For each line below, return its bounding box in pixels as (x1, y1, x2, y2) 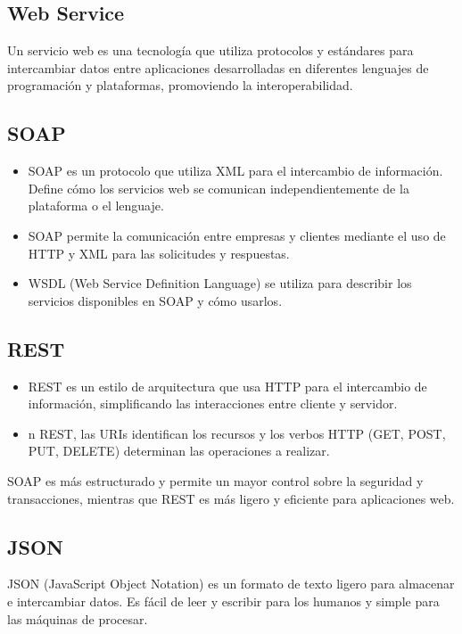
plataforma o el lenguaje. (28, 196, 164, 215)
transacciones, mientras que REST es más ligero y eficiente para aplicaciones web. (7, 489, 455, 507)
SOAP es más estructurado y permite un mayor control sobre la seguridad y (7, 471, 424, 490)
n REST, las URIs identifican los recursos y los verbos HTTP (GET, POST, (28, 424, 446, 442)
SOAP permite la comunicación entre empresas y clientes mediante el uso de (28, 226, 446, 244)
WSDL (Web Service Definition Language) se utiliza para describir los (28, 274, 412, 292)
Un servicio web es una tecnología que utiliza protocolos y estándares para (7, 41, 414, 60)
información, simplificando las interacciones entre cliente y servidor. (28, 394, 398, 413)
